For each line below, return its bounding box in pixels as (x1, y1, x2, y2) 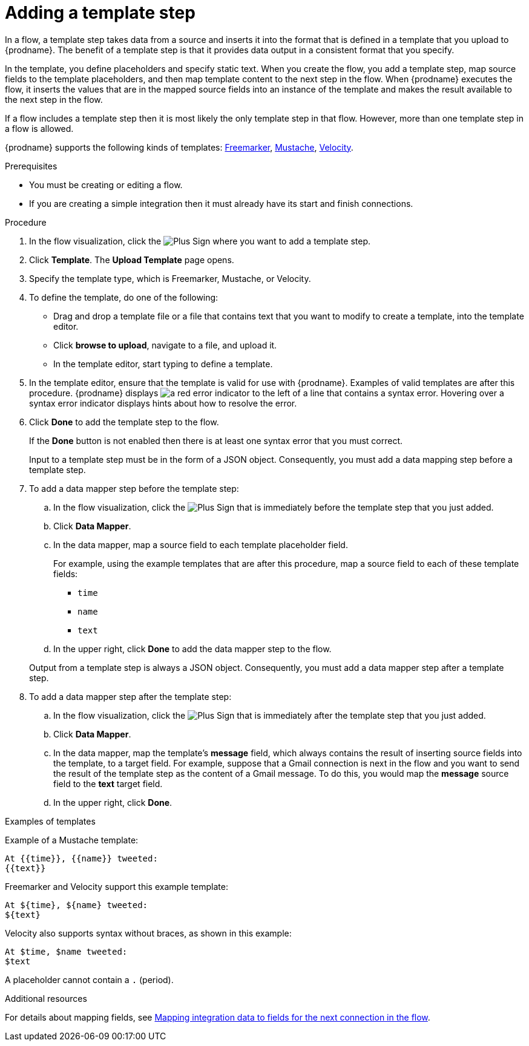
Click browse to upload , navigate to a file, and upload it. (53, 339, 277, 350)
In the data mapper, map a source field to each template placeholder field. (53, 539, 348, 550)
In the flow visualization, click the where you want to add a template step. (29, 235, 370, 246)
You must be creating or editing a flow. (29, 179, 183, 190)
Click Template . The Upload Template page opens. (29, 254, 234, 265)
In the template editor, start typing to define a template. (53, 358, 273, 369)
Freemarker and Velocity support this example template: (5, 881, 228, 892)
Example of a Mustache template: (5, 834, 139, 845)
